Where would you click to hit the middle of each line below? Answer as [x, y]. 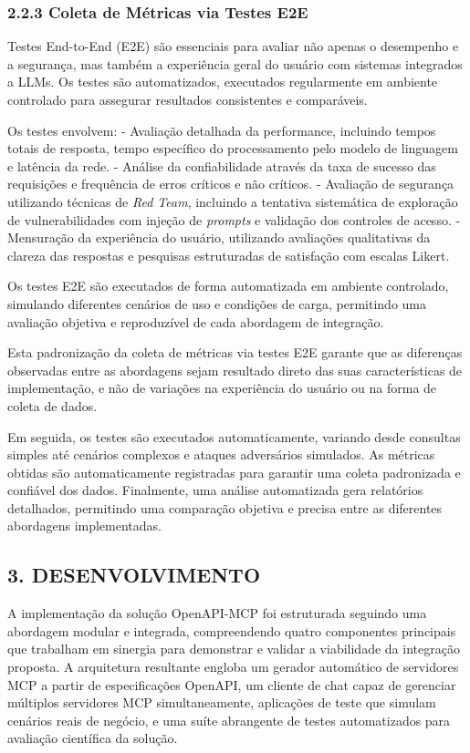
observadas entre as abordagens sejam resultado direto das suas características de [235, 370]
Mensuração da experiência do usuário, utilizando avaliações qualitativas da [219, 237]
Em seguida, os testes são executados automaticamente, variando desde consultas [234, 436]
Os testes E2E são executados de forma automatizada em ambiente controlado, [228, 286]
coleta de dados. [52, 405]
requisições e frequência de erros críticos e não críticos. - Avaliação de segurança [231, 184]
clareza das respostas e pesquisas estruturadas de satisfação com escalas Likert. [229, 255]
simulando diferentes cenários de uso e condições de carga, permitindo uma [217, 303]
